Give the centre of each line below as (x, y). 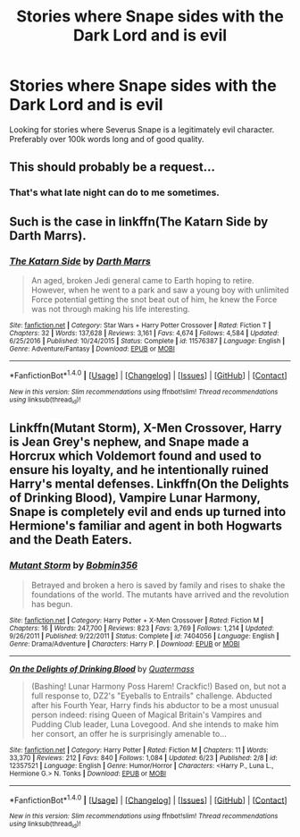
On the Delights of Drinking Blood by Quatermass (102, 669)
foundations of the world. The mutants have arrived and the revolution (160, 594)
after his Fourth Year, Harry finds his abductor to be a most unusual (155, 705)
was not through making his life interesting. (110, 309)
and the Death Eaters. (71, 540)
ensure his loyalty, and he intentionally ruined (139, 470)
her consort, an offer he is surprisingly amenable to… (129, 733)
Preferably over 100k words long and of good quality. (107, 139)
